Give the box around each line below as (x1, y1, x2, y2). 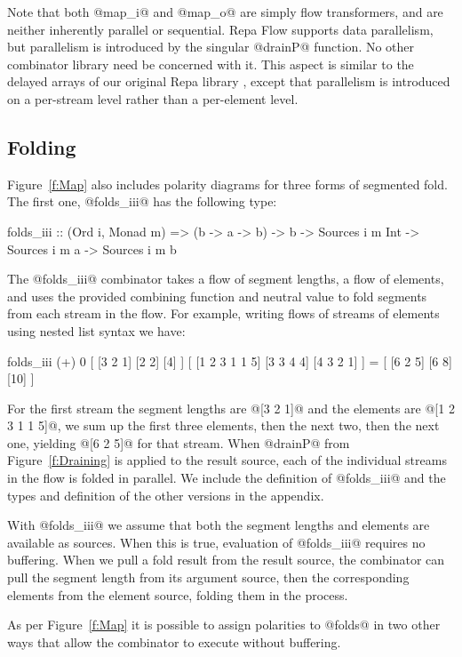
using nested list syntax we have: (7, 321, 186, 340)
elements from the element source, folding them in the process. (7, 585, 348, 604)
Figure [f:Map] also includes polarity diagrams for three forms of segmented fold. (7, 174, 448, 193)
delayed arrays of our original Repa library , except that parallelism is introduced (7, 72, 450, 91)
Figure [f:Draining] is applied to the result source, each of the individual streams (7, 451, 447, 469)
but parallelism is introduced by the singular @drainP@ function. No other (7, 37, 415, 56)
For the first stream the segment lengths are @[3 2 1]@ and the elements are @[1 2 (7, 398, 455, 417)
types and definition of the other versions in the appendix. (7, 485, 324, 504)
